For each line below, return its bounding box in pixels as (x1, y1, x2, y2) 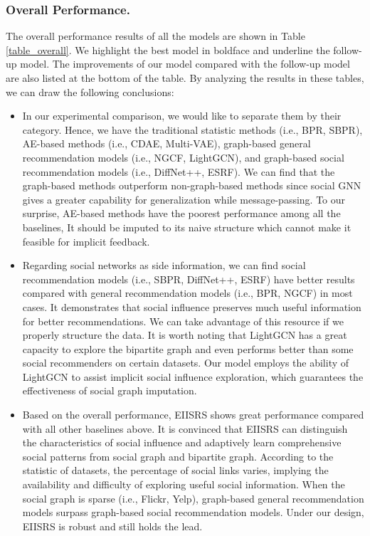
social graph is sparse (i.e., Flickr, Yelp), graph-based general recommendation (22, 490, 364, 505)
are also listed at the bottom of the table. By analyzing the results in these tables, (6, 70, 364, 85)
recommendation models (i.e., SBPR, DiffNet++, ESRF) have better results (22, 271, 355, 286)
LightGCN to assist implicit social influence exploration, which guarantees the (22, 369, 364, 384)
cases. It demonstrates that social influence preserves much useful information (22, 299, 361, 314)
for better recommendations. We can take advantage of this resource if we (22, 313, 344, 328)
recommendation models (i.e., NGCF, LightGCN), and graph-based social (22, 149, 344, 164)
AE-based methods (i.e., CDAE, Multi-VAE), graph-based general (22, 136, 311, 151)
